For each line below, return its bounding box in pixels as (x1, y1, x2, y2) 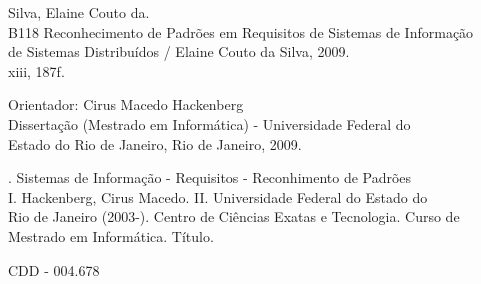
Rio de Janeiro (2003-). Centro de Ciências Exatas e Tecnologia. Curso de (8, 206, 460, 227)
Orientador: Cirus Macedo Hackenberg (8, 94, 244, 115)
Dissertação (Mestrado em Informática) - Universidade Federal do (8, 113, 411, 134)
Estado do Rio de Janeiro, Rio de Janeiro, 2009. (8, 133, 302, 154)
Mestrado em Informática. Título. (8, 225, 214, 246)
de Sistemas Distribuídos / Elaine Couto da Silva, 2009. (8, 41, 350, 62)
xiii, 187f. (8, 60, 65, 81)
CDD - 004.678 (8, 259, 100, 280)
